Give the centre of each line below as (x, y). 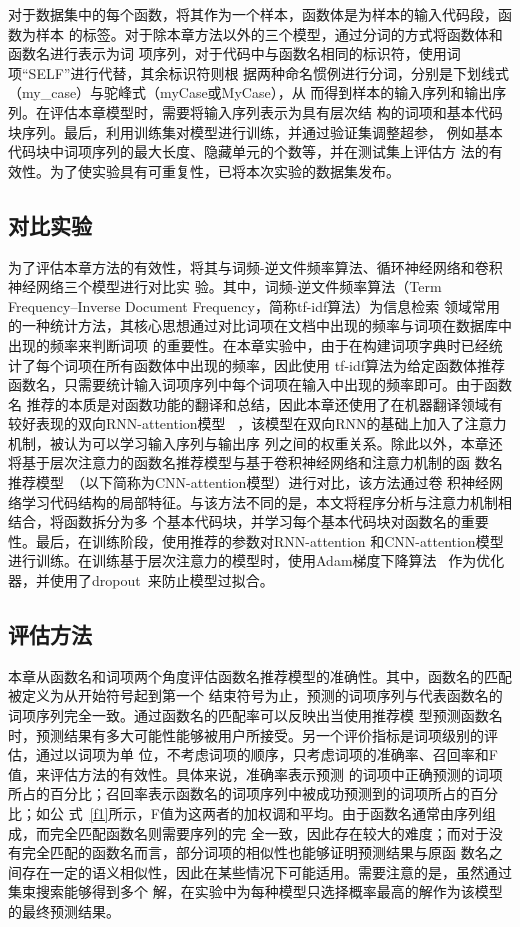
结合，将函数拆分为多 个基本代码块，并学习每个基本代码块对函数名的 (234, 521)
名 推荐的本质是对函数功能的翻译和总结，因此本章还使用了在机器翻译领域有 (255, 403)
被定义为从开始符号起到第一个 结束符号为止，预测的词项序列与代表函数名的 (255, 695)
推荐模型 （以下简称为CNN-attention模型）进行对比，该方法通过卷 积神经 (249, 482)
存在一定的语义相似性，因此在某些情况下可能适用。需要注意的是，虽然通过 (266, 871)
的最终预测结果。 (64, 910)
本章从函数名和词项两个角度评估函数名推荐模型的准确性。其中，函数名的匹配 (260, 675)
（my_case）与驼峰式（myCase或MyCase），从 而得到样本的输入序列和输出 (250, 92)
